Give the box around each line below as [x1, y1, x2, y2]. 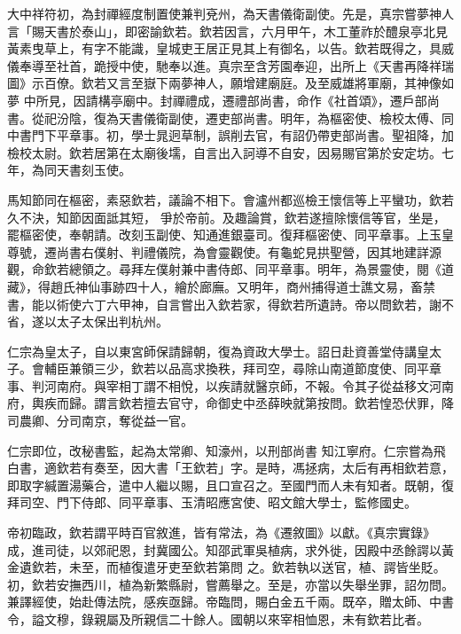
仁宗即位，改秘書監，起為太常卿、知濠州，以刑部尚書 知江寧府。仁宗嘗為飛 [7, 441, 446, 459]
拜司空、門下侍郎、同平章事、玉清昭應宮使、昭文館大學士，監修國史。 [7, 493, 417, 512]
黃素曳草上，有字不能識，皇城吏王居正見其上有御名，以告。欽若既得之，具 [7, 39, 441, 58]
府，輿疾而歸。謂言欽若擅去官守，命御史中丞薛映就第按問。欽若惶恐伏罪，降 [7, 394, 454, 412]
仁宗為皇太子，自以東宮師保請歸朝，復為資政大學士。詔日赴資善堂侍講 [7, 341, 417, 360]
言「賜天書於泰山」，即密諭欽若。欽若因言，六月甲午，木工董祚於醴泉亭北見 [7, 21, 448, 40]
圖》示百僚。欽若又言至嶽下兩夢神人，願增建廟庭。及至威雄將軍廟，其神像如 [7, 74, 454, 92]
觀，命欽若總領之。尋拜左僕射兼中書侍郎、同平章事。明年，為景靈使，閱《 [7, 260, 441, 278]
